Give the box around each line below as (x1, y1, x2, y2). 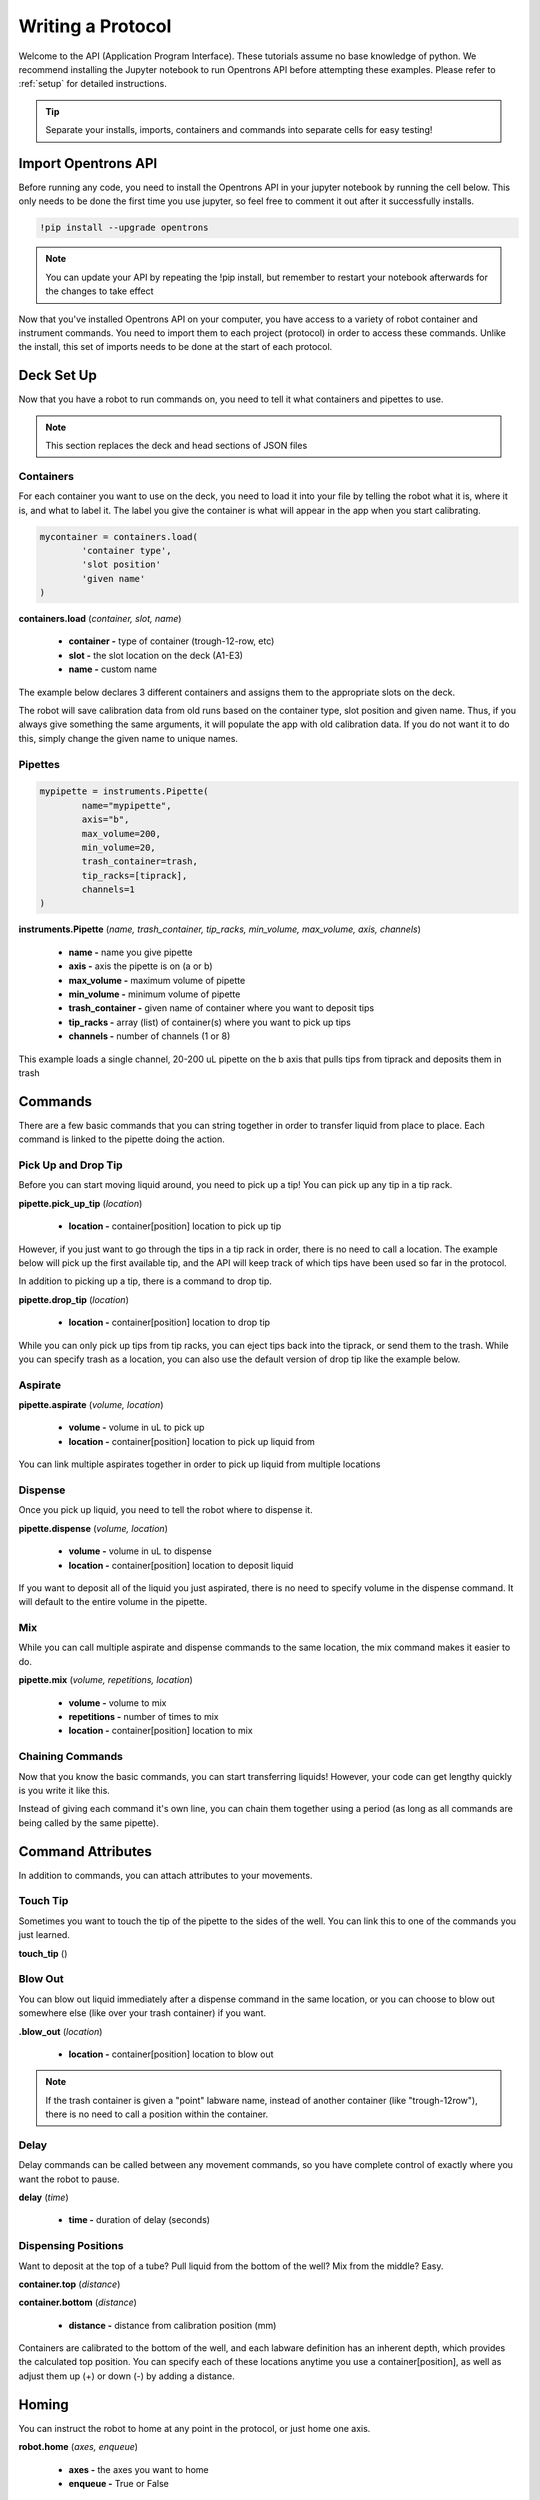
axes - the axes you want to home (68, 2463, 209, 2475)
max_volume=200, (81, 828, 162, 839)
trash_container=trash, (81, 856, 199, 867)
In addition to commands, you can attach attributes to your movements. (18, 1869, 313, 1881)
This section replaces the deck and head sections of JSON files (45, 440, 308, 452)
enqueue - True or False (68, 2477, 170, 2489)
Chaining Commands (18, 1750, 124, 1764)
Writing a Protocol (18, 15, 172, 37)
